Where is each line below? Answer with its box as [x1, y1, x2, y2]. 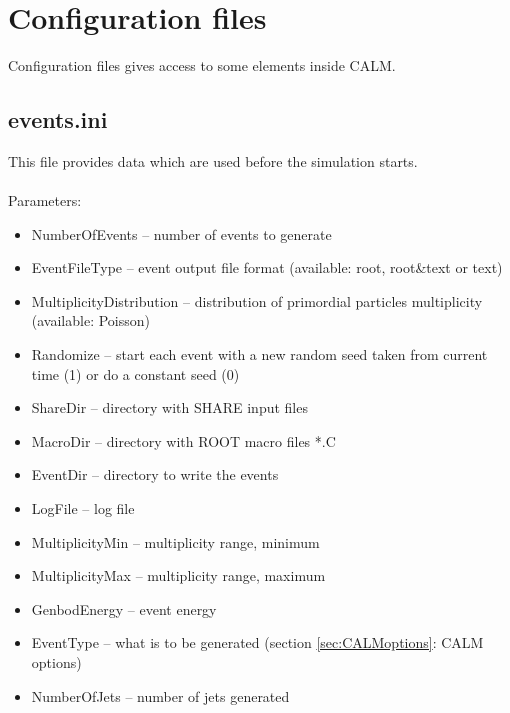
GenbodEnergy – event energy [31, 598, 217, 619]
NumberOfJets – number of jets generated [31, 685, 290, 706]
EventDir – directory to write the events [31, 464, 279, 485]
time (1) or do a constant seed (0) [31, 363, 240, 384]
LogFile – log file [31, 498, 135, 519]
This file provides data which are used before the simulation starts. [8, 150, 418, 171]
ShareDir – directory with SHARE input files [31, 397, 308, 418]
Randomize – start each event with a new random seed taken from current [31, 344, 488, 365]
